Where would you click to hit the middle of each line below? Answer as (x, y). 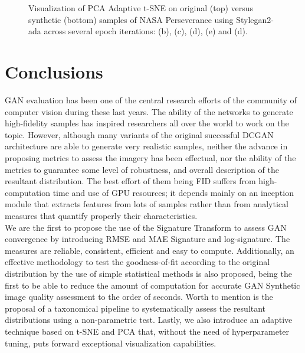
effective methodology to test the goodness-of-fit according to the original (137, 262)
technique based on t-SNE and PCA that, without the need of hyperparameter (147, 331)
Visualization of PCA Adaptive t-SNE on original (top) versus (141, 8)
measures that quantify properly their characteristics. (101, 216)
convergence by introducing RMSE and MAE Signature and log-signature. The (147, 239)
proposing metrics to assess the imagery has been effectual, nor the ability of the (150, 158)
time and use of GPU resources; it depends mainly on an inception (173, 192)
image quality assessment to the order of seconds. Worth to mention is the (139, 297)
